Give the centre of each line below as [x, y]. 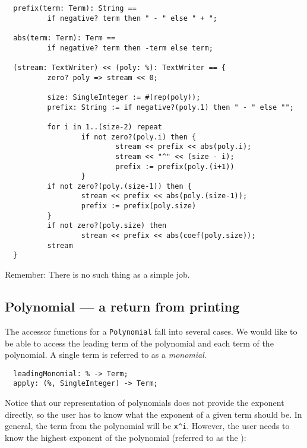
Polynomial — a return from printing [122, 306]
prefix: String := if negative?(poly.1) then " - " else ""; [170, 107]
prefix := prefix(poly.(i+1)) [175, 166]
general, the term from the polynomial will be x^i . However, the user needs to [147, 426]
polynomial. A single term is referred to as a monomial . [106, 355]
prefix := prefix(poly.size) [139, 206]
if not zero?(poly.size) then [107, 226]
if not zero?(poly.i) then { [139, 137]
